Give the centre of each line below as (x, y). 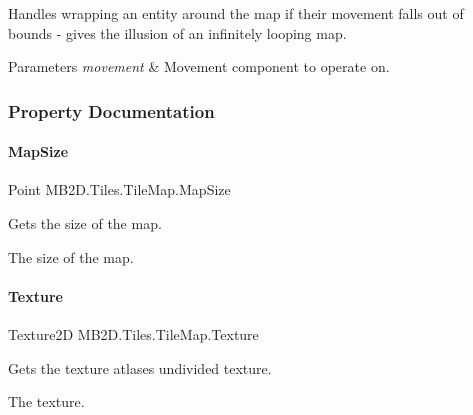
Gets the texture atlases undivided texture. (140, 367)
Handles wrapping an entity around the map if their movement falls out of (236, 13)
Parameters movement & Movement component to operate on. (199, 66)
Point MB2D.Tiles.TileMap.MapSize (119, 189)
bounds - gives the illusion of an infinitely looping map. (177, 32)
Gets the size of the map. (85, 223)
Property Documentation (111, 110)
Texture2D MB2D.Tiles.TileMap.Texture (133, 334)
